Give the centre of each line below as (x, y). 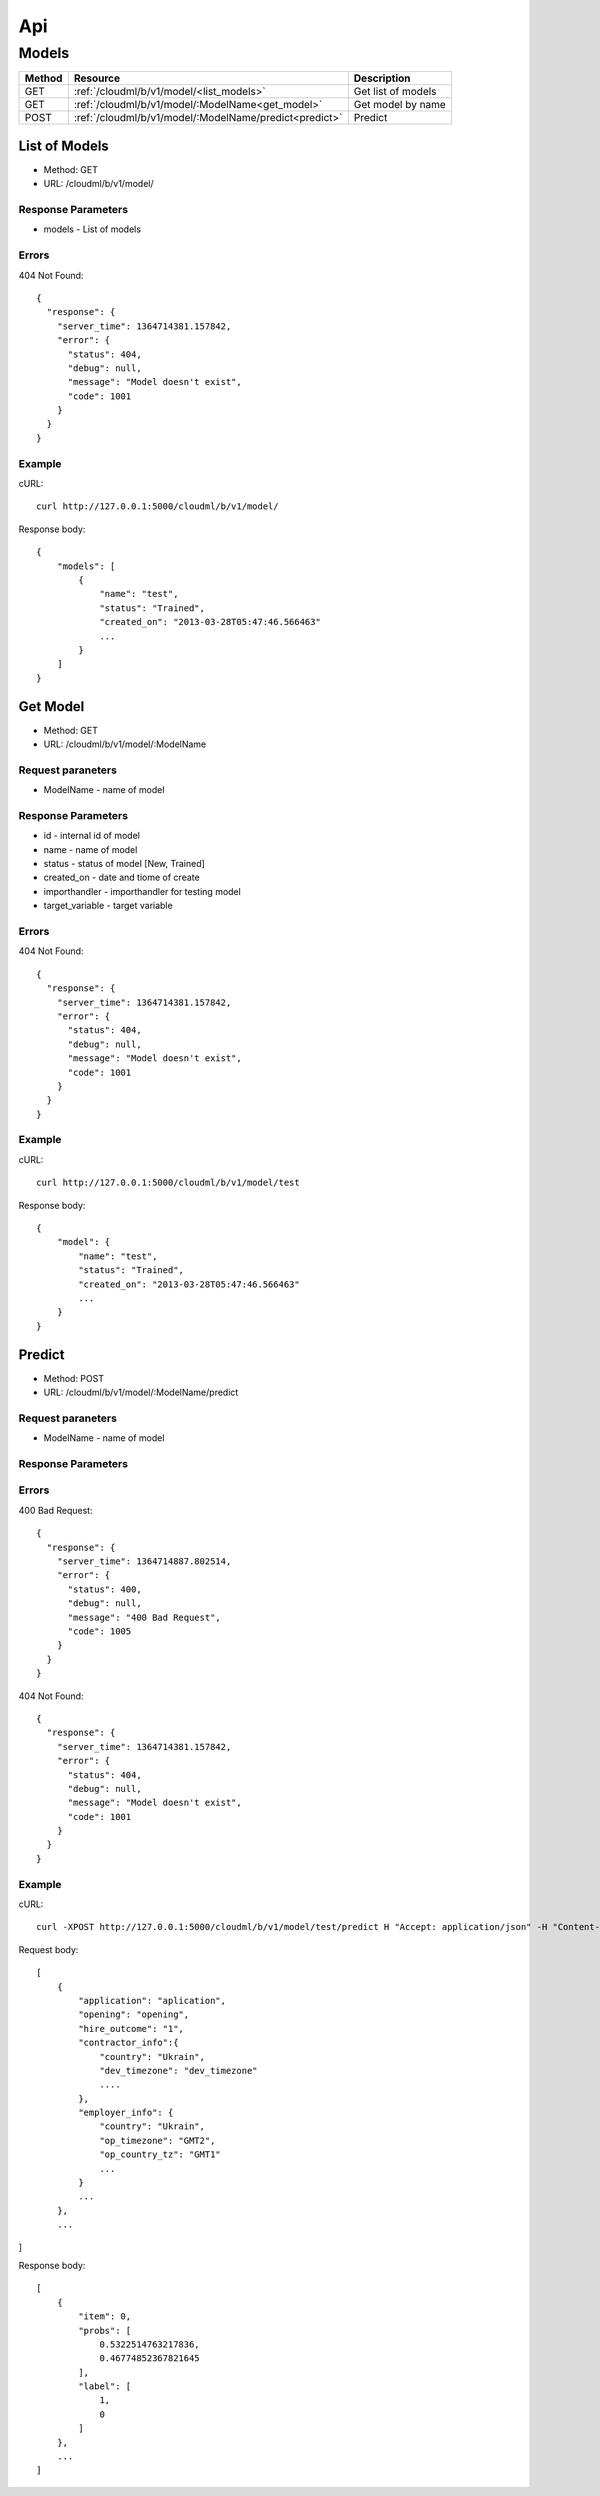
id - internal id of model (91, 836)
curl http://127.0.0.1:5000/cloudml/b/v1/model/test (168, 1183)
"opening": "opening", (134, 2014)
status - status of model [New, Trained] (124, 864)
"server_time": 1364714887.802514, (144, 1561)
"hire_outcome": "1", (131, 2028)
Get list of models (395, 92)
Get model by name (400, 105)
